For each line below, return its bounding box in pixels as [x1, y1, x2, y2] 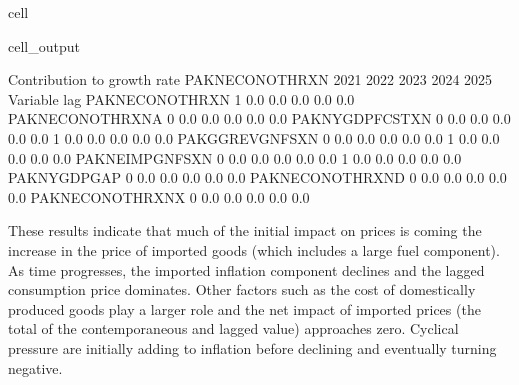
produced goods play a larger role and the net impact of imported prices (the [8, 298, 481, 319]
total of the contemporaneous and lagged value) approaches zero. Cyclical [8, 318, 459, 339]
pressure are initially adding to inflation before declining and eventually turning [8, 337, 497, 358]
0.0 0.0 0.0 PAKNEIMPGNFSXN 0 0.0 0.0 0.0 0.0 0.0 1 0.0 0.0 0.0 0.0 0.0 [8, 147, 462, 168]
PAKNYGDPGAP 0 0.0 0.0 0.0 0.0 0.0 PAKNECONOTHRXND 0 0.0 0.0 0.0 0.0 [8, 167, 507, 188]
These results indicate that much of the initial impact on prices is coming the [8, 220, 482, 241]
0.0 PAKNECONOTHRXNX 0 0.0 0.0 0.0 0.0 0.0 [8, 186, 310, 207]
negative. [8, 357, 63, 378]
